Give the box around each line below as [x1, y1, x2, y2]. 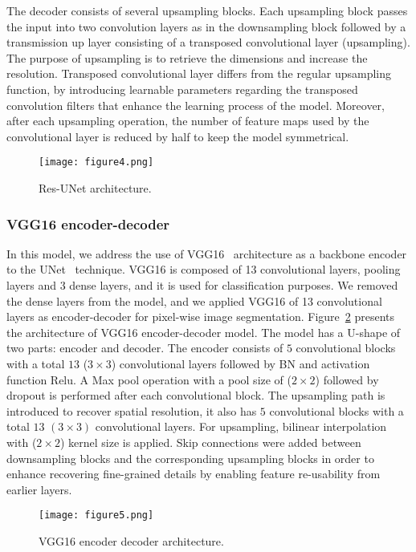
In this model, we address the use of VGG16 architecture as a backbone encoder [6, 245, 407, 262]
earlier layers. [6, 481, 72, 497]
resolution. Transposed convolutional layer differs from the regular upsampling [6, 65, 392, 82]
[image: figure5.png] [39, 509, 154, 522]
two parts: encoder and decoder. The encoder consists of [6, 339, 283, 356]
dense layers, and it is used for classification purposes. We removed [69, 277, 398, 293]
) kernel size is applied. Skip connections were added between [59, 433, 361, 450]
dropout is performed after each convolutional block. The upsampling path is [6, 387, 385, 404]
